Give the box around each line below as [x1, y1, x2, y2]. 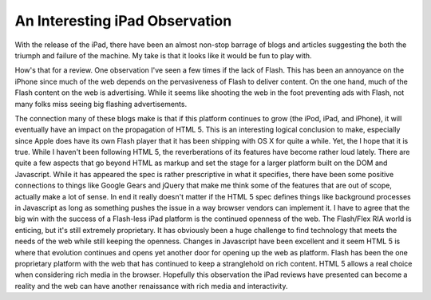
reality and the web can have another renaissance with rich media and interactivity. [14, 281, 288, 290]
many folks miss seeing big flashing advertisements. [14, 99, 188, 109]
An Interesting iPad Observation [14, 12, 232, 30]
